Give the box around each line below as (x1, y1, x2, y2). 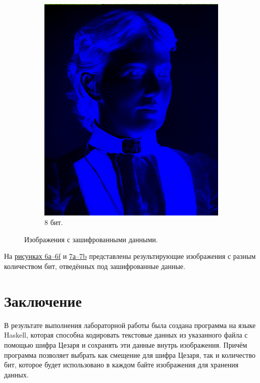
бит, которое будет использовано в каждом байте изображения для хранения (4, 359, 239, 370)
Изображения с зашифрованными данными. (24, 234, 158, 244)
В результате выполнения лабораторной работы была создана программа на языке (4, 319, 256, 330)
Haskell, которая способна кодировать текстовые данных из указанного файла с (4, 330, 248, 340)
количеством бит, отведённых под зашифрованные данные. (4, 261, 185, 271)
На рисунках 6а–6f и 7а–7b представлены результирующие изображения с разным (4, 251, 256, 261)
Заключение (4, 290, 82, 311)
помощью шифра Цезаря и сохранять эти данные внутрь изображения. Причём (4, 339, 247, 350)
